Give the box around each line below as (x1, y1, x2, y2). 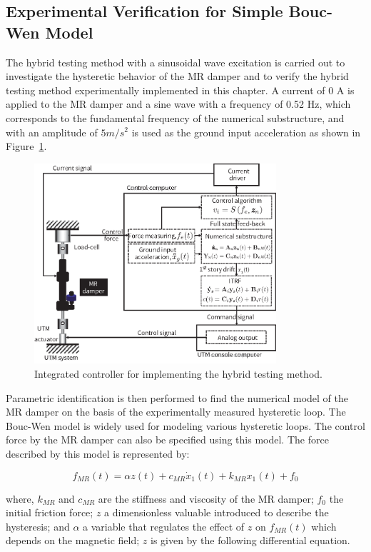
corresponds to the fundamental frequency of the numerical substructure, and (6, 110, 345, 125)
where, (6, 491, 34, 506)
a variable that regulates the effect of (83, 518, 245, 533)
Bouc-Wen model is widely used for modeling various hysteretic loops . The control (6, 418, 365, 433)
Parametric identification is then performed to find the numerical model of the (6, 390, 348, 405)
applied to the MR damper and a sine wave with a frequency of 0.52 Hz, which (6, 96, 351, 111)
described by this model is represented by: (6, 446, 190, 461)
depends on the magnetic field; (6, 533, 140, 548)
